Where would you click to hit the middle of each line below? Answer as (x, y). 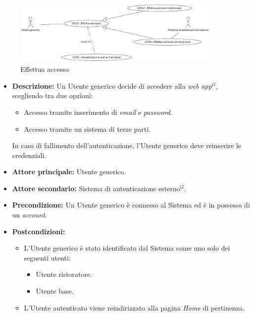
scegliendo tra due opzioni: (52, 95)
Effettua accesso (45, 69)
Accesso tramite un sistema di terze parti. (87, 129)
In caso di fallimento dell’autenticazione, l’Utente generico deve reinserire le (127, 145)
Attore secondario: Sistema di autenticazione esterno (96, 188)
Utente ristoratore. (64, 274)
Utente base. (55, 291)
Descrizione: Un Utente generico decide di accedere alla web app (112, 85)
